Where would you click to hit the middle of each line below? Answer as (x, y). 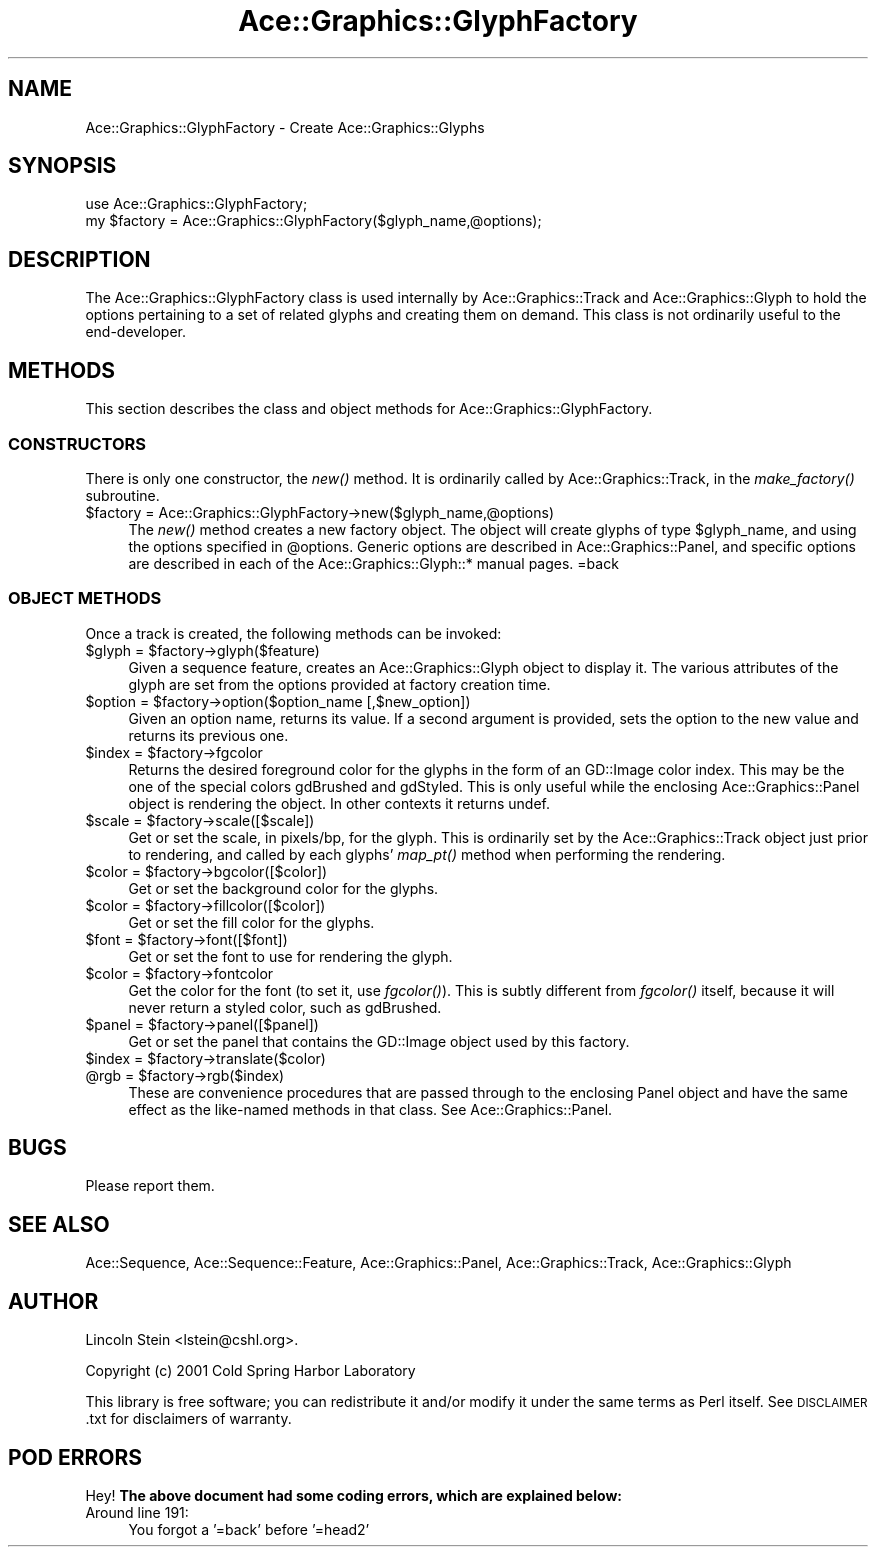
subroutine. (122, 495)
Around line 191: (137, 1512)
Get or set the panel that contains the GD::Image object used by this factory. (379, 1041)
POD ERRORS (75, 1457)
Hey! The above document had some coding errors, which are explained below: (353, 1495)
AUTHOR (53, 1301)
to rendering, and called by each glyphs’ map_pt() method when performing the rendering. (427, 854)
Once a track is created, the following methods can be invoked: (293, 633)
